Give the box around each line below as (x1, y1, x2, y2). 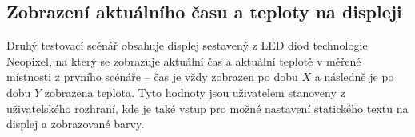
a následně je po (314, 68, 394, 85)
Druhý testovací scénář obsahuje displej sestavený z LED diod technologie (6, 37, 368, 54)
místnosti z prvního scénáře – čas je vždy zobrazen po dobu (6, 68, 298, 85)
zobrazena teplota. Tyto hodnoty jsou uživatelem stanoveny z (44, 83, 345, 100)
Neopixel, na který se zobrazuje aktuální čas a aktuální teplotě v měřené (6, 52, 361, 69)
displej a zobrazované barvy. (6, 115, 145, 132)
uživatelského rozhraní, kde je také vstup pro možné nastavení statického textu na (6, 99, 409, 116)
